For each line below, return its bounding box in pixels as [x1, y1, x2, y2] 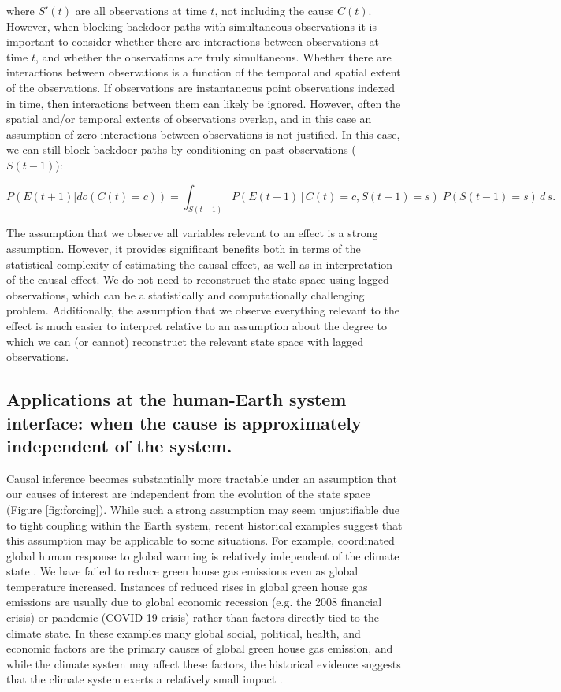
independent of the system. [6, 433, 232, 457]
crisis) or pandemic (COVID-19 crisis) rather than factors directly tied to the [6, 609, 379, 626]
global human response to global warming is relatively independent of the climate [6, 547, 399, 564]
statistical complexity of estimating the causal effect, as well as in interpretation [6, 255, 393, 272]
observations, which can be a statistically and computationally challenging [6, 286, 365, 303]
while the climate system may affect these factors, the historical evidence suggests [6, 655, 401, 672]
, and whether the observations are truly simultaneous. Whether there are [35, 48, 392, 65]
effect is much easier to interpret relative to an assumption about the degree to [6, 317, 388, 333]
